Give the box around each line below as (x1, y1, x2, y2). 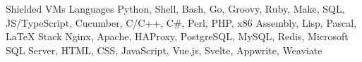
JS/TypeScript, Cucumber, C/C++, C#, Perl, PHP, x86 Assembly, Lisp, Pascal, (6, 15, 357, 30)
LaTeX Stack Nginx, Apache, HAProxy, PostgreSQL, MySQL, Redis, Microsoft (6, 29, 349, 44)
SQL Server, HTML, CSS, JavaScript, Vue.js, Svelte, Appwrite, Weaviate (6, 42, 322, 57)
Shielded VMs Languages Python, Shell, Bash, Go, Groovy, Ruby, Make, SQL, (6, 1, 345, 15)
